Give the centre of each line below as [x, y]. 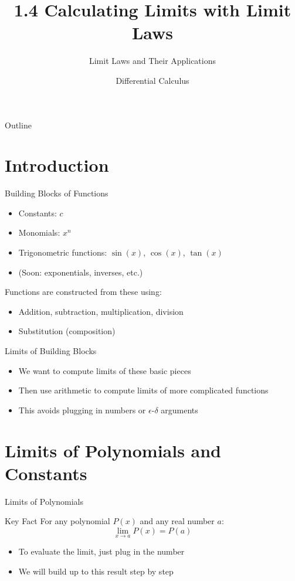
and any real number [177, 521]
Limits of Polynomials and [113, 450]
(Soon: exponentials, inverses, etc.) [81, 272]
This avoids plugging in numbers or [82, 410]
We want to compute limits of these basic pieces [105, 370]
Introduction [57, 165]
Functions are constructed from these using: [83, 292]
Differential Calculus [152, 80]
